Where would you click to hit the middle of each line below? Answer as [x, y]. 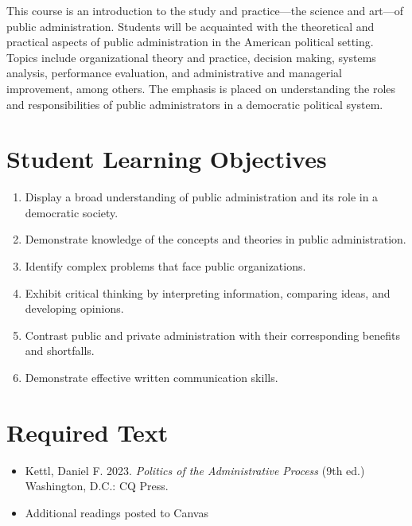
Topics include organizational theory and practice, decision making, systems [191, 57]
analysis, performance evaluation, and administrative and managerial [174, 73]
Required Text [87, 432]
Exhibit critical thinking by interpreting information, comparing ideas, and [208, 292]
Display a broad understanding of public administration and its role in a [202, 197]
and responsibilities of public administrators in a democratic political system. [195, 104]
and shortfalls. [60, 351]
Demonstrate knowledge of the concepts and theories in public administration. [216, 239]
